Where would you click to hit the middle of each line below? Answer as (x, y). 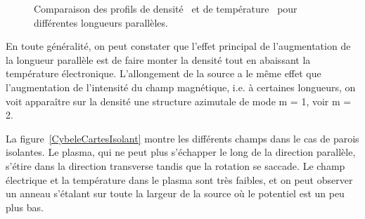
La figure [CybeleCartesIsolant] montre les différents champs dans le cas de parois (182, 138)
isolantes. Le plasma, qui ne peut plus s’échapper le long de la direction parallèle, (181, 152)
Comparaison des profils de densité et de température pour (166, 8)
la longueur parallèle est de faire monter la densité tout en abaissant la (158, 59)
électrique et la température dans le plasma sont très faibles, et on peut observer (179, 179)
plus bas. (25, 207)
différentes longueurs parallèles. (101, 22)
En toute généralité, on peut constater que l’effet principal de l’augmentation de (178, 46)
